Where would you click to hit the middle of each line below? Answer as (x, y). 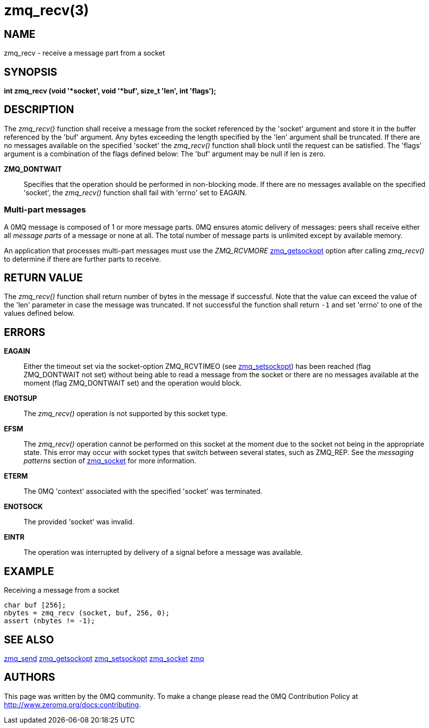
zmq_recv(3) (46, 10)
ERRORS (25, 332)
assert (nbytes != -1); (50, 621)
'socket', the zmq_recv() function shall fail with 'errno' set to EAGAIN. (135, 192)
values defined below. (39, 313)
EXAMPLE (29, 571)
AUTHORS (30, 677)
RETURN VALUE (43, 278)
